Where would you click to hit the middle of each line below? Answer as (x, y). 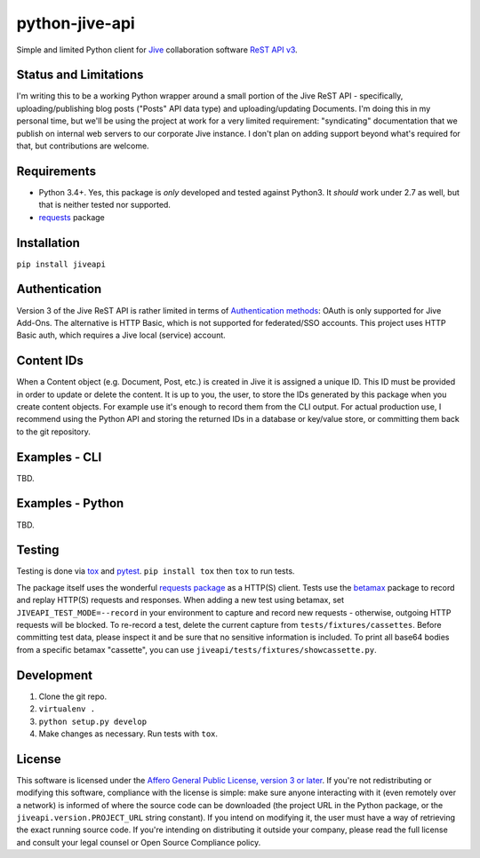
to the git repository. (53, 432)
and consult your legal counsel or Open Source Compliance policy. (139, 842)
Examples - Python (70, 503)
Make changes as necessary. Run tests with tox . (128, 734)
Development (55, 675)
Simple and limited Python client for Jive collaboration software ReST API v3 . (157, 50)
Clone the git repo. (73, 696)
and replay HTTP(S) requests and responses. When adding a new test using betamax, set (180, 600)
